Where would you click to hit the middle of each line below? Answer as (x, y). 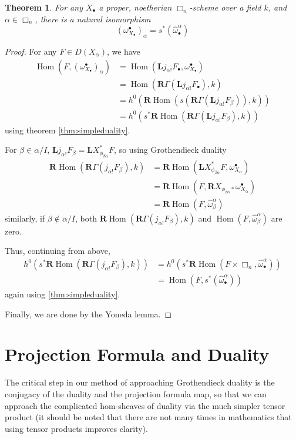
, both (86, 218)
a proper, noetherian (135, 7)
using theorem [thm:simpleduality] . (68, 130)
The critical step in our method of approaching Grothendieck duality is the (140, 382)
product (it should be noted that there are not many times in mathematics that (148, 417)
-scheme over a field (225, 7)
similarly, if (25, 218)
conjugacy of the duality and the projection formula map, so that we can (136, 393)
